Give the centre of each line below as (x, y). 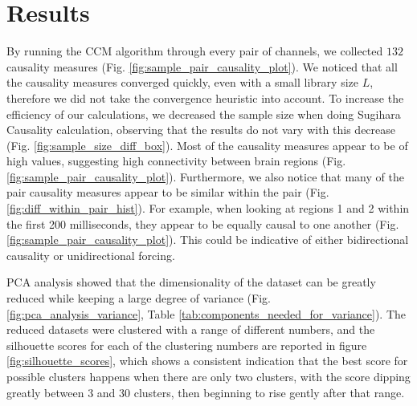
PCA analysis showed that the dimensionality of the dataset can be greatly (191, 282)
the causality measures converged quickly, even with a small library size (183, 82)
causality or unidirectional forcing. (91, 255)
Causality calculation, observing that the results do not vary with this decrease (201, 130)
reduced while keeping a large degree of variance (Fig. (139, 298)
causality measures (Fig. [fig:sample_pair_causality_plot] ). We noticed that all (202, 66)
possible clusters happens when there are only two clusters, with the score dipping (208, 376)
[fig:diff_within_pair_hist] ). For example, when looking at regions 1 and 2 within (208, 208)
